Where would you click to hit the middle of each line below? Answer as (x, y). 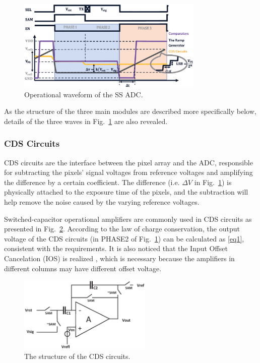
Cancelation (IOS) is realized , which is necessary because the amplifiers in (119, 258)
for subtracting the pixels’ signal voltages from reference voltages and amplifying (128, 172)
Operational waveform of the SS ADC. (84, 94)
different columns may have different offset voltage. (83, 268)
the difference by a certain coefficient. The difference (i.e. (92, 182)
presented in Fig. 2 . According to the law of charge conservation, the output (122, 229)
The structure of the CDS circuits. (77, 356)
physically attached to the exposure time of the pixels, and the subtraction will (126, 192)
